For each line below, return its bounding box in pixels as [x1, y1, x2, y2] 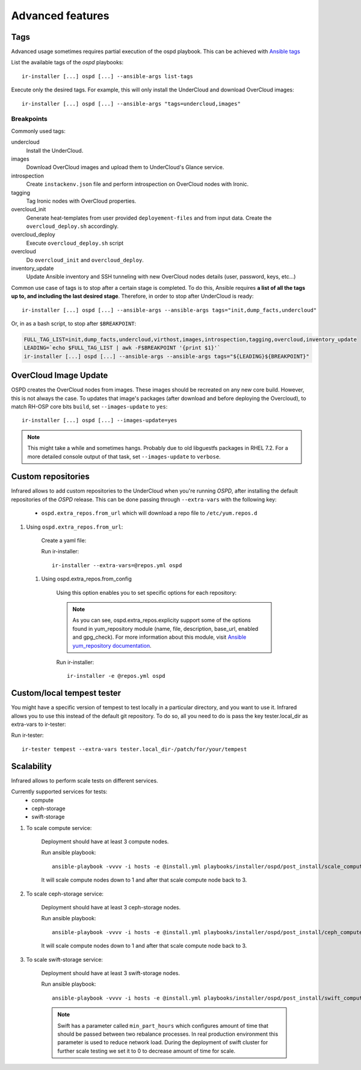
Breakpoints [11, 115, 48, 123]
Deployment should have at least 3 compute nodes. [41, 838, 169, 845]
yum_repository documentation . [72, 642, 152, 649]
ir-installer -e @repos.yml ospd [67, 672, 165, 680]
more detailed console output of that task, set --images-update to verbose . [27, 453, 221, 460]
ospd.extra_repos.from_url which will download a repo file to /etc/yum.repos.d [41, 509, 258, 517]
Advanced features [11, 9, 110, 22]
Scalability [11, 761, 52, 771]
